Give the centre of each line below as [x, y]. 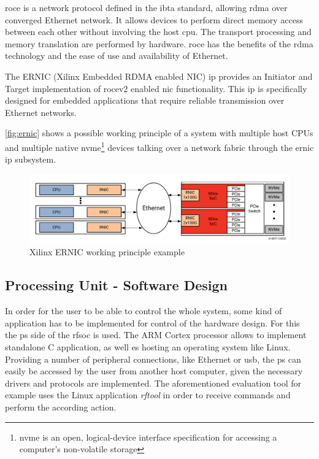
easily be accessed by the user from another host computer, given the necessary [154, 371]
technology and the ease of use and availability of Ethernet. [117, 56]
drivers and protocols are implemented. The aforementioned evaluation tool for [153, 383]
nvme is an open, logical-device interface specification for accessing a [148, 437]
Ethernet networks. [41, 112]
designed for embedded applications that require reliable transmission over [145, 100]
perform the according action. [61, 407]
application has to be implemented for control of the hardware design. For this [152, 322]
